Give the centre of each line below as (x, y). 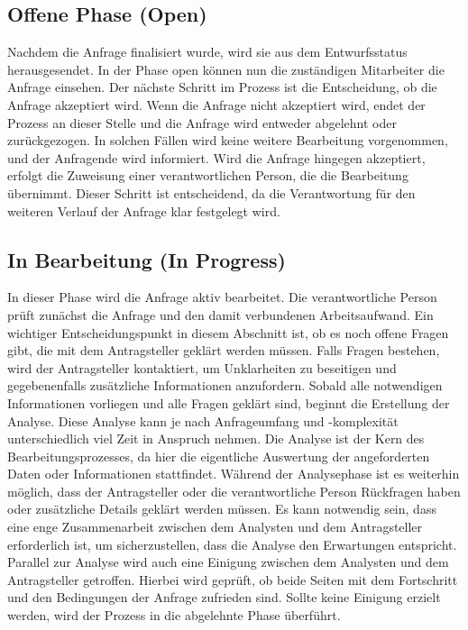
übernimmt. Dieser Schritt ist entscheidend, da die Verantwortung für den (211, 192)
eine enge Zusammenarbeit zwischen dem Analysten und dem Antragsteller (215, 527)
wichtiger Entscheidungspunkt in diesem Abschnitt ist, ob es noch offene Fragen (228, 332)
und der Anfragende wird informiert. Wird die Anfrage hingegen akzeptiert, (216, 157)
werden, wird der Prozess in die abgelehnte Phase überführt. (174, 615)
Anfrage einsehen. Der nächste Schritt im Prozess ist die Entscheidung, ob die (222, 87)
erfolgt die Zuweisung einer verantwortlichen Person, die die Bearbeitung (208, 175)
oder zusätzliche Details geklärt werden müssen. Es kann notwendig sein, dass (222, 509)
